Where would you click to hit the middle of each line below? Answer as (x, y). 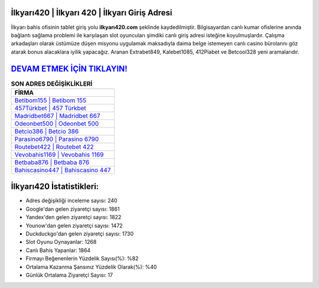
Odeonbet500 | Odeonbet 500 (57, 123)
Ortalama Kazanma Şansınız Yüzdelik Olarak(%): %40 (91, 267)
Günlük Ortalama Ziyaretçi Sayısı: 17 (69, 275)
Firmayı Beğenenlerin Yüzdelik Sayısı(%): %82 (82, 258)
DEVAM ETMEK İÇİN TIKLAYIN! (69, 69)
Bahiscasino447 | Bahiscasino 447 (63, 170)
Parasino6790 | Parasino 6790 (57, 139)
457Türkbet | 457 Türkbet (51, 108)
